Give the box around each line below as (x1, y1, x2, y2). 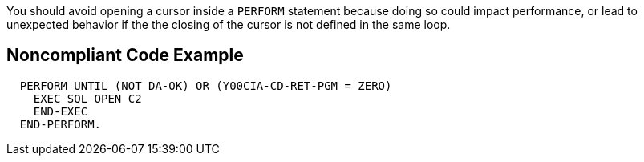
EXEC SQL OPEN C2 (33, 91, 142, 105)
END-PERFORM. (19, 117, 102, 131)
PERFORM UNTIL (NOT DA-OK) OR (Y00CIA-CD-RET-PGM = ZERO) (19, 79, 392, 92)
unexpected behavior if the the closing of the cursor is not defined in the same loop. (6, 18, 451, 31)
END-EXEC (33, 104, 88, 118)
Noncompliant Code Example (6, 45, 244, 66)
